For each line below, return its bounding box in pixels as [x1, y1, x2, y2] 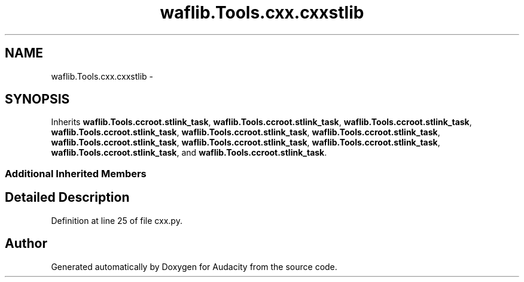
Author [5, 236, 47, 251]
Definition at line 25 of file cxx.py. [51, 215, 182, 226]
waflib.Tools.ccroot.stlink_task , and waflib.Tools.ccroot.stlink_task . [51, 147, 327, 158]
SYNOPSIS [5, 92, 70, 107]
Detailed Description [5, 190, 130, 205]
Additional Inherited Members [5, 167, 147, 180]
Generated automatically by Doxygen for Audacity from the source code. [51, 261, 337, 272]
